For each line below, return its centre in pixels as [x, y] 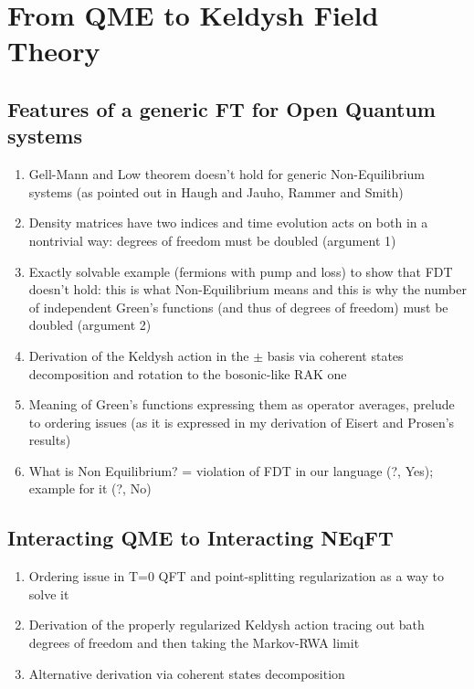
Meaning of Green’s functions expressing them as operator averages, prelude [242, 404]
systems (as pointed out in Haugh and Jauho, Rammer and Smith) [216, 191]
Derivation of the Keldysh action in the [139, 355]
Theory [54, 51]
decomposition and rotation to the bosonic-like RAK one [188, 373]
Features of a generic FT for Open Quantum [221, 108]
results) [50, 440]
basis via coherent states [335, 355]
